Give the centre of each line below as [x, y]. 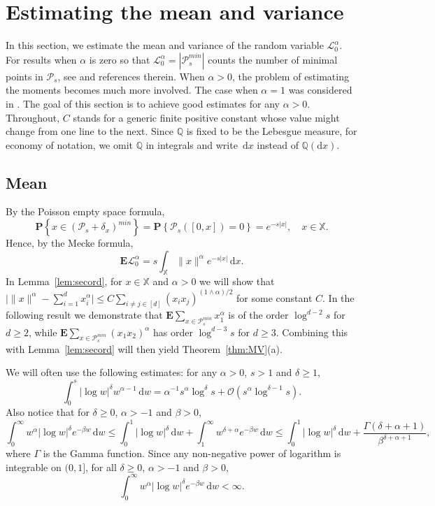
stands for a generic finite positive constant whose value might [206, 117]
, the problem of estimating [291, 76]
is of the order [258, 315]
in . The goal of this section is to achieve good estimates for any [143, 103]
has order [173, 332]
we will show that [237, 281]
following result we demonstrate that [84, 315]
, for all [101, 467]
